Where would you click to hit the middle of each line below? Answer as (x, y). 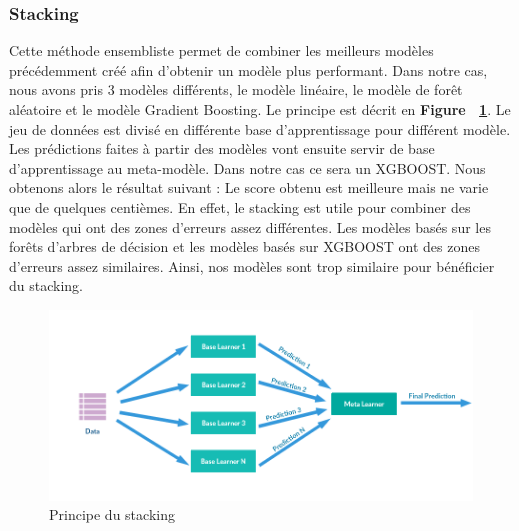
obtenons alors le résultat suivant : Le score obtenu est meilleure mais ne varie (249, 187)
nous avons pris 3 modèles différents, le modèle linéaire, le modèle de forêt (236, 89)
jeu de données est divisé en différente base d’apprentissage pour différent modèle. (260, 128)
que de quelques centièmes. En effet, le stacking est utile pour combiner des (240, 206)
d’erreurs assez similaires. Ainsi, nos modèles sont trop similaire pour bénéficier (252, 265)
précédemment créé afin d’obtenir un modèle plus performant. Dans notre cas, (248, 69)
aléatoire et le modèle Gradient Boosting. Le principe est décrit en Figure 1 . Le (260, 109)
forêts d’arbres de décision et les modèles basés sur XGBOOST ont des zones (244, 246)
